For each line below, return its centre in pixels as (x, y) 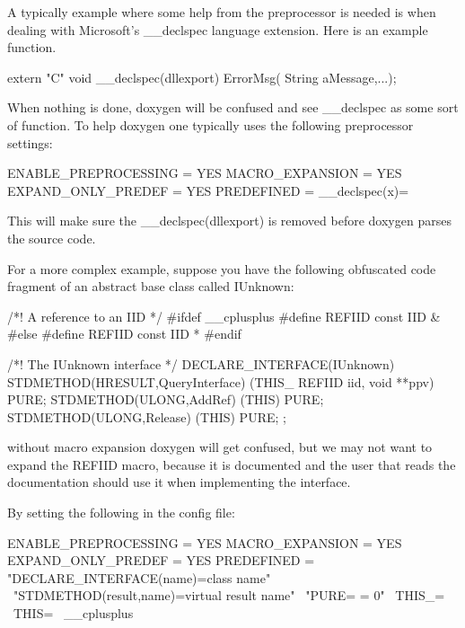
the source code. (52, 238)
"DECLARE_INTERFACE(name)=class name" (139, 577)
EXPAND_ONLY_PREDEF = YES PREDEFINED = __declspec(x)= (208, 190)
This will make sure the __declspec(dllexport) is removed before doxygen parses (229, 221)
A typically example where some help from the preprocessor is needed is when (222, 12)
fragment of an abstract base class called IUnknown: (151, 286)
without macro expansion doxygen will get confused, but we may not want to (220, 447)
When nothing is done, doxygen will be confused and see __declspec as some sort (233, 107)
